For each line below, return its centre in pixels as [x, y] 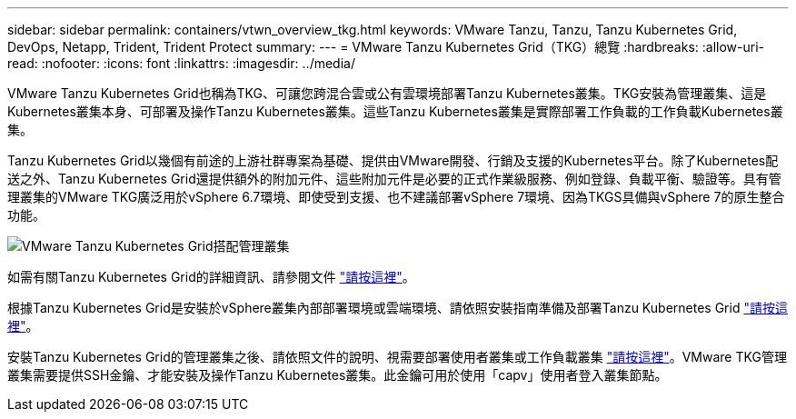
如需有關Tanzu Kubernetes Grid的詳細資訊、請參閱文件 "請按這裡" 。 [211, 277]
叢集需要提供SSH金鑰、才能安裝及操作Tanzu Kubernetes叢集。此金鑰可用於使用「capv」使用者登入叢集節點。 [338, 375]
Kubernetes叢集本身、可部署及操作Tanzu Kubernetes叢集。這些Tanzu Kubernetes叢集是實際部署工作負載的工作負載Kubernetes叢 [395, 111]
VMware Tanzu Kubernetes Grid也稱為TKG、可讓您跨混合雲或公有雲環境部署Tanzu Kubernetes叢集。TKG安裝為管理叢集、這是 [387, 93]
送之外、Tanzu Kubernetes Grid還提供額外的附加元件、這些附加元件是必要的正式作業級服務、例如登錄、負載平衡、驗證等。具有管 [394, 179]
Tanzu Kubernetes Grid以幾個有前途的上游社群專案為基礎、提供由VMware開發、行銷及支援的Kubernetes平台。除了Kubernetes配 [393, 160]
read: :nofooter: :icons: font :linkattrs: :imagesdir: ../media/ [181, 63]
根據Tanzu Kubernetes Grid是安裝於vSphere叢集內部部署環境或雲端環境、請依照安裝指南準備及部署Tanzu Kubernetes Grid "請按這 [398, 308]
